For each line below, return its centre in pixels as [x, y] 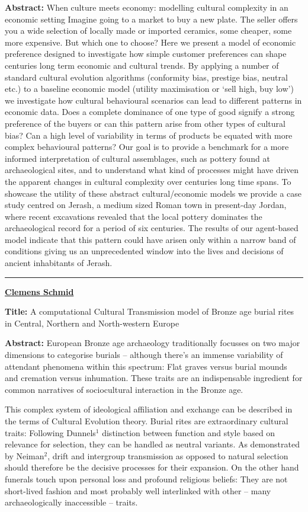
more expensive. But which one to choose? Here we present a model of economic [150, 42]
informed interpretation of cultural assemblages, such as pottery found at [137, 158]
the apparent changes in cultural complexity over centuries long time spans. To [148, 181]
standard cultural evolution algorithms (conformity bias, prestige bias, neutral [146, 77]
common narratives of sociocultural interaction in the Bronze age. [124, 389]
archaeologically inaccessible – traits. [71, 502]
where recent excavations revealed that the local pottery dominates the [134, 216]
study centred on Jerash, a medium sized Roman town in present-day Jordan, [146, 205]
